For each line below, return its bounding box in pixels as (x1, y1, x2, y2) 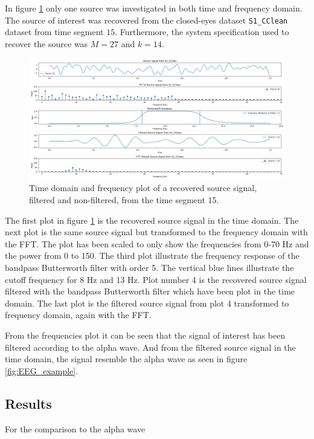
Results (5, 394, 52, 412)
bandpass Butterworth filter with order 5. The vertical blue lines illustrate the (5, 261, 294, 273)
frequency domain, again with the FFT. (5, 308, 152, 321)
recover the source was (5, 37, 88, 50)
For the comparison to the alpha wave (5, 422, 146, 435)
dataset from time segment (5, 25, 104, 38)
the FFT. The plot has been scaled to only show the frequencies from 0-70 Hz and (5, 237, 309, 250)
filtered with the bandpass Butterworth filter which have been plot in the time (5, 285, 295, 298)
